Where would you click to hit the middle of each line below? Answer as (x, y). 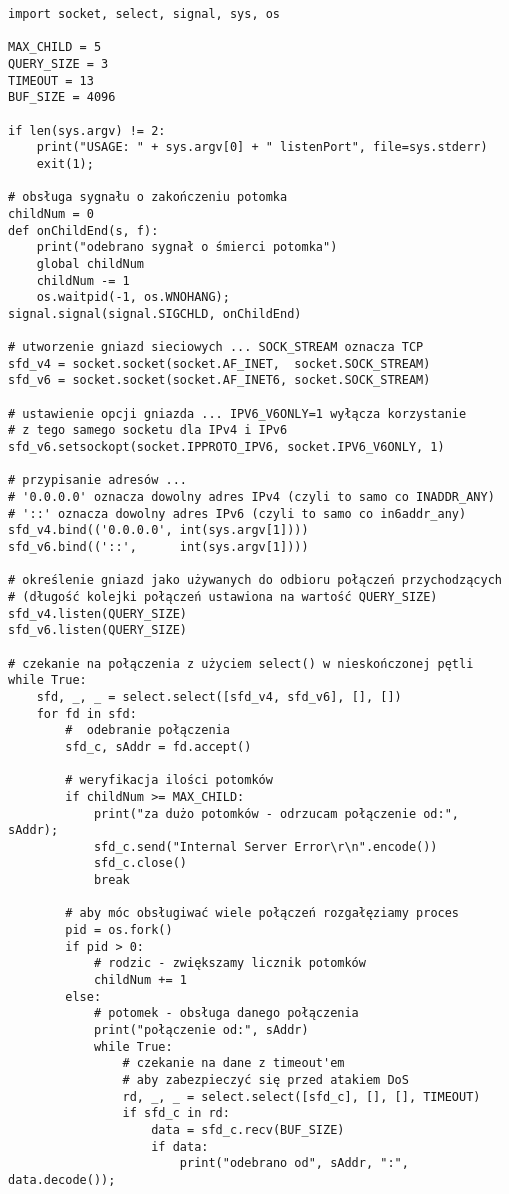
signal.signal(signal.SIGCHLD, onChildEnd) (155, 313)
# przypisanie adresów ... (97, 480)
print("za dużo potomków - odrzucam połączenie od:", (276, 813)
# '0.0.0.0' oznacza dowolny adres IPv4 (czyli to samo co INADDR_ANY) (251, 497)
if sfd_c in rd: (176, 1113)
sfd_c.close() (140, 863)
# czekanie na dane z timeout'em (233, 1063)
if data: (180, 1146)
